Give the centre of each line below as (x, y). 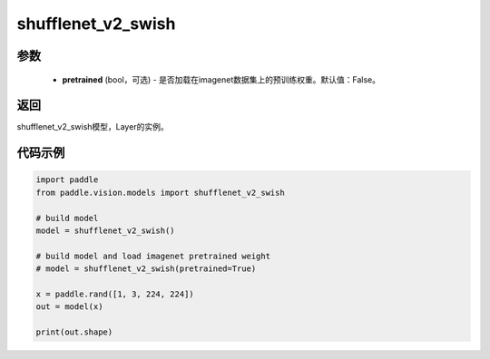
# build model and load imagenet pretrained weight (153, 256)
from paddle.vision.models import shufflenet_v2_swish (160, 192)
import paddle (67, 180)
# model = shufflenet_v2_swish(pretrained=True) (146, 269)
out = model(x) (69, 307)
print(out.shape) (74, 332)
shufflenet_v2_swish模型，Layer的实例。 (93, 127)
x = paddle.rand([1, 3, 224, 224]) (115, 294)
